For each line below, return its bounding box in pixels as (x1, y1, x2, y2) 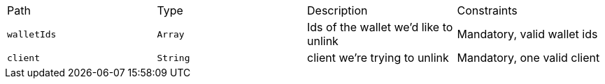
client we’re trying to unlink (307, 51, 449, 65)
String (157, 52, 190, 63)
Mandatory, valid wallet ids (457, 27, 598, 41)
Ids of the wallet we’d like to (307, 20, 453, 34)
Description (307, 3, 368, 17)
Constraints (457, 3, 518, 17)
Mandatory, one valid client (457, 51, 600, 65)
